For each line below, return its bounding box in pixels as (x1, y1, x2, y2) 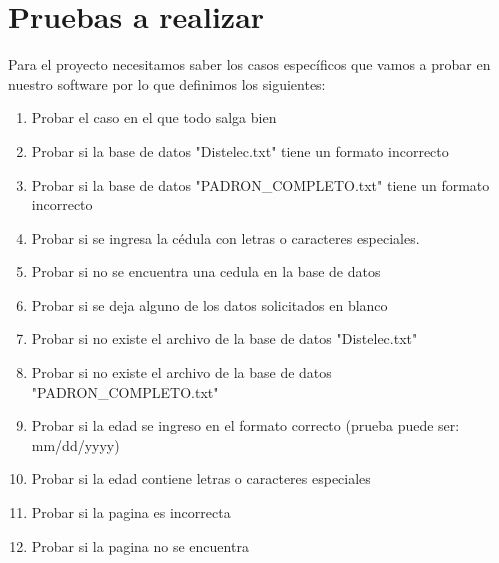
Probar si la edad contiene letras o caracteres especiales (31, 468, 371, 489)
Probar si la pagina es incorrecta (31, 502, 231, 523)
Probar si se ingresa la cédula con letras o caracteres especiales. (31, 227, 420, 248)
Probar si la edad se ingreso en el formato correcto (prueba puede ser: (31, 415, 460, 436)
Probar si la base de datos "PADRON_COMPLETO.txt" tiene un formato (31, 174, 490, 195)
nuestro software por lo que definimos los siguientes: (8, 73, 326, 94)
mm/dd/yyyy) (31, 434, 120, 455)
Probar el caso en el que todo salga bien (31, 107, 277, 128)
